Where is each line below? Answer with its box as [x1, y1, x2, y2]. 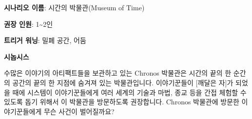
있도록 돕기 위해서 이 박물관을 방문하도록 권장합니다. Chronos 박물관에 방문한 [4, 97, 239, 107]
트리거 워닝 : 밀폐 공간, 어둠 [4, 35, 86, 45]
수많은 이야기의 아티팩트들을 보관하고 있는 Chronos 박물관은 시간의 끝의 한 [4, 68, 232, 78]
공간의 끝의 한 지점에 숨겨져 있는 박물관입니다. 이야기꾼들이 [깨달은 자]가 [12, 77, 233, 87]
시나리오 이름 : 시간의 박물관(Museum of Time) [4, 2, 145, 12]
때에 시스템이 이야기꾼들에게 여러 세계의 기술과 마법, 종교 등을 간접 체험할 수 [12, 87, 247, 97]
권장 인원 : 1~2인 [4, 19, 53, 29]
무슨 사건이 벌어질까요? [43, 106, 115, 116]
